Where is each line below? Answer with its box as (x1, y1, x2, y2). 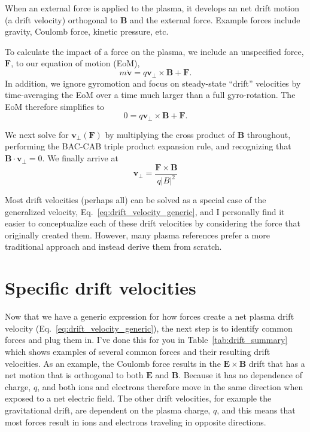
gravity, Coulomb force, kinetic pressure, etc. (5, 25, 169, 38)
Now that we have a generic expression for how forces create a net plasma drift (5, 310, 294, 323)
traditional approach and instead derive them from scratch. (5, 240, 222, 253)
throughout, (247, 128, 291, 140)
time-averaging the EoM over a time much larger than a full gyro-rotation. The (5, 88, 296, 101)
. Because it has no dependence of (178, 369, 302, 381)
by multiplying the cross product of (105, 128, 235, 140)
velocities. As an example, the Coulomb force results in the (5, 357, 221, 369)
